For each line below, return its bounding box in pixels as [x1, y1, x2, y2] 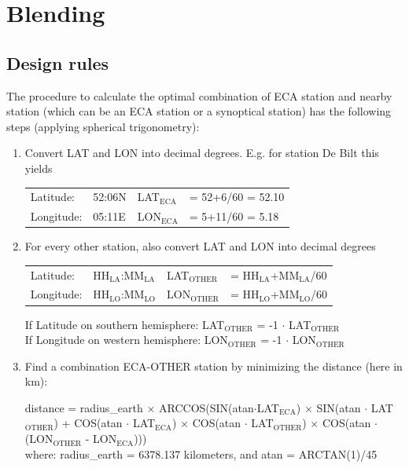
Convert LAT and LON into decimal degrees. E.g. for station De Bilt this [24, 144, 379, 161]
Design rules [6, 50, 109, 75]
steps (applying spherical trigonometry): [6, 118, 200, 134]
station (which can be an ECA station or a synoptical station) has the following [6, 103, 392, 119]
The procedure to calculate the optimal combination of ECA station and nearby [6, 87, 392, 104]
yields [24, 159, 53, 176]
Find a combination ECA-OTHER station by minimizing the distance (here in [24, 357, 403, 374]
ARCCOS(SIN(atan [159, 399, 254, 415]
